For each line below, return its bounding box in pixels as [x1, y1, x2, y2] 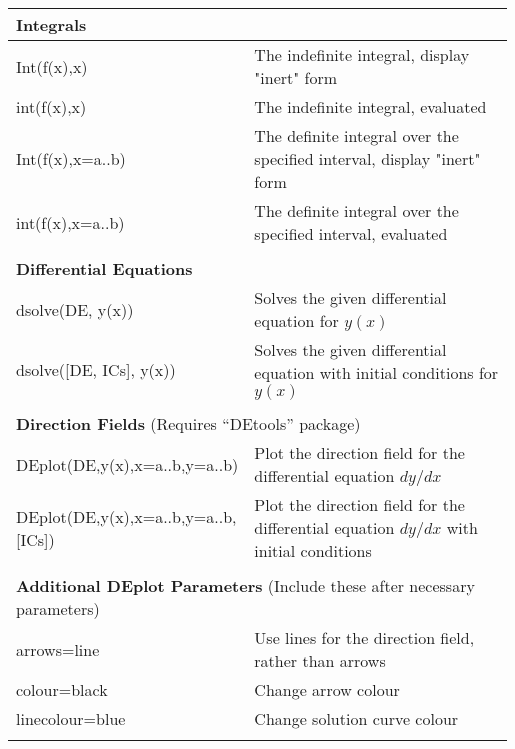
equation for [254, 309, 339, 332]
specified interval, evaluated [254, 222, 448, 245]
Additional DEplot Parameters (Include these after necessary [16, 574, 475, 597]
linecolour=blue [16, 707, 126, 730]
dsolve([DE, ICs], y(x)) [16, 357, 176, 381]
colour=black [16, 678, 108, 701]
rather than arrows [254, 649, 386, 672]
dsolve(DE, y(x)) [16, 297, 134, 321]
